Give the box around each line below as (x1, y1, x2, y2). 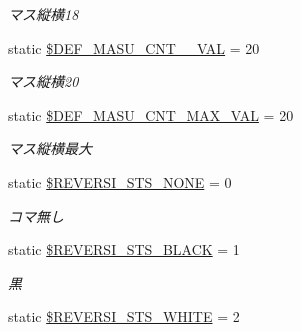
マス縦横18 (8, 4, 79, 24)
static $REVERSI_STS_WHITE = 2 (8, 306, 240, 327)
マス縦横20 (8, 71, 79, 92)
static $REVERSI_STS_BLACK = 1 (8, 239, 240, 260)
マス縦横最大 (8, 138, 92, 159)
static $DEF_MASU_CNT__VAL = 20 (8, 37, 260, 58)
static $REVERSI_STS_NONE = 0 (8, 171, 232, 192)
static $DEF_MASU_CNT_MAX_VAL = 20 (8, 104, 294, 125)
